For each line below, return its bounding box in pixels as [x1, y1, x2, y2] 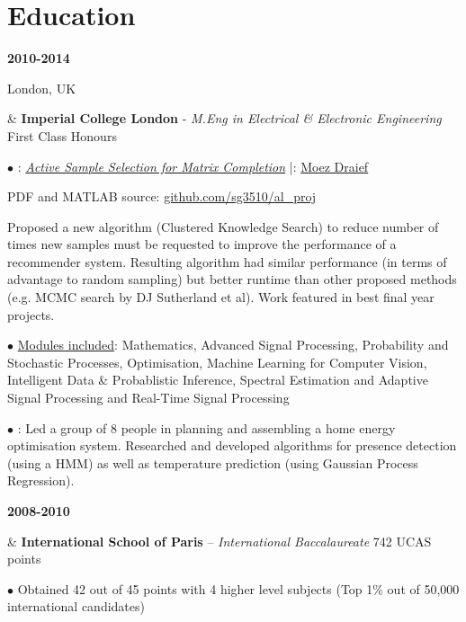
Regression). [7, 471, 75, 490]
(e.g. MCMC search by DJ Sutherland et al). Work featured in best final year [7, 288, 435, 307]
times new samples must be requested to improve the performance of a [7, 235, 397, 253]
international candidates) [7, 597, 145, 616]
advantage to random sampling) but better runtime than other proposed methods [7, 270, 457, 289]
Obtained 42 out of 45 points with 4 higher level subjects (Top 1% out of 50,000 [17, 579, 460, 598]
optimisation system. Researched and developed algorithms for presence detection [7, 436, 457, 455]
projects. [7, 305, 55, 324]
